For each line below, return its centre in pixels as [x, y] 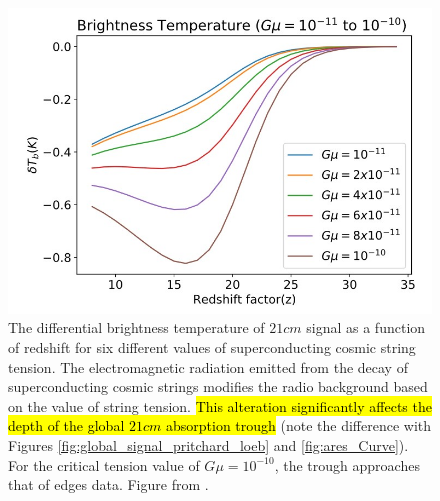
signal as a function [366, 327]
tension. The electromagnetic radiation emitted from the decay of [208, 366]
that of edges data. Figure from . [108, 484]
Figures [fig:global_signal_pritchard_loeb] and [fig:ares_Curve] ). [208, 444]
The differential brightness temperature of [136, 327]
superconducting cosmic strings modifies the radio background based [218, 386]
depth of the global [66, 425]
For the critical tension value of [104, 464]
